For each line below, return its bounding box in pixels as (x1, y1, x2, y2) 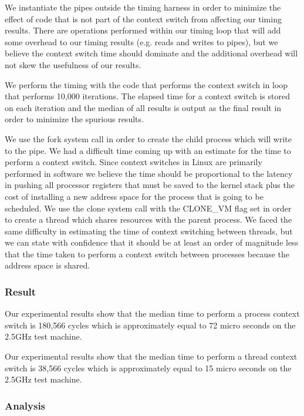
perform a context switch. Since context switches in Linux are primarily (5, 156, 262, 168)
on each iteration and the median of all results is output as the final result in (5, 101, 282, 113)
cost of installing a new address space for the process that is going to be (5, 190, 264, 202)
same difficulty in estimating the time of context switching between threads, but (5, 224, 293, 237)
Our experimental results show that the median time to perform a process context (5, 307, 300, 320)
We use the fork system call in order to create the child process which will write (5, 132, 292, 145)
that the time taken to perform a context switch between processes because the (5, 247, 289, 260)
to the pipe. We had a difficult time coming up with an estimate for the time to (5, 144, 291, 156)
